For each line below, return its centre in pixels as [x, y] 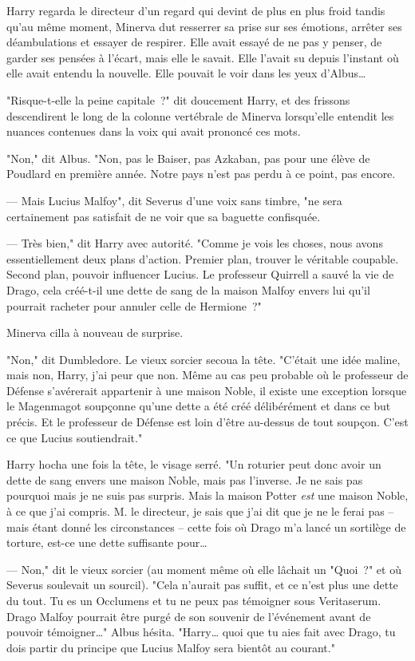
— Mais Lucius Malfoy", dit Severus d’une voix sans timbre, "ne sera [174, 200]
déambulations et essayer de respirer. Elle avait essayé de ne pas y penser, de [194, 42]
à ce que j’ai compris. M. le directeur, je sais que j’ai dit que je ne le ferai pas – [200, 511]
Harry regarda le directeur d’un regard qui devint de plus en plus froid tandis [196, 10]
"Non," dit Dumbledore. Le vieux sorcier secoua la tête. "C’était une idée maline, [204, 359]
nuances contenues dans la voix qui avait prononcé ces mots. [154, 131]
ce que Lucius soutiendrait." [75, 437]
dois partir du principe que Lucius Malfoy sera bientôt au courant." [171, 647]
